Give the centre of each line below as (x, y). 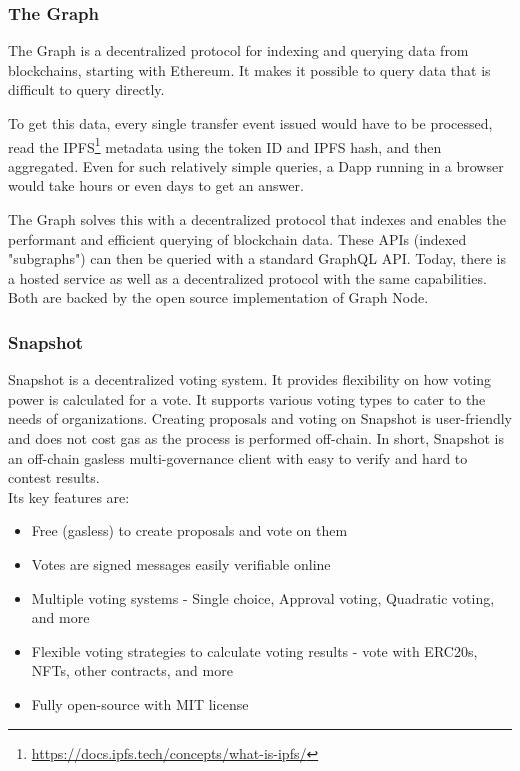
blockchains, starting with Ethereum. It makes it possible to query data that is (249, 69)
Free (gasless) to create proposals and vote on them (189, 530)
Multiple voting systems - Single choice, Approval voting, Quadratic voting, (263, 597)
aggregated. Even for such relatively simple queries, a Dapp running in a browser (256, 165)
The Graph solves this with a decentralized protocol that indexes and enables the (257, 219)
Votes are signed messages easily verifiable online (181, 563)
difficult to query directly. (86, 89)
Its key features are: (69, 496)
